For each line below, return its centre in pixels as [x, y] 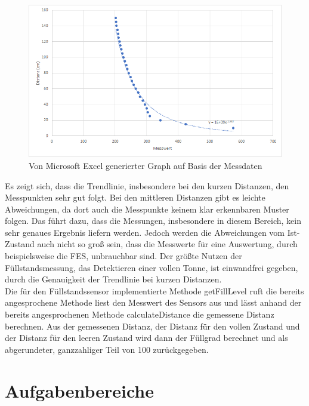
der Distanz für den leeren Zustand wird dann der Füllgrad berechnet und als [146, 338]
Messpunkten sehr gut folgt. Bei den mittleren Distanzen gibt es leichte [135, 197]
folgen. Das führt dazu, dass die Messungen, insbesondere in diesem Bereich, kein [153, 221]
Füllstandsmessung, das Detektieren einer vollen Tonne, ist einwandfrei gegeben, [152, 267]
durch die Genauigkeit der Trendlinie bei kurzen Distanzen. [113, 279]
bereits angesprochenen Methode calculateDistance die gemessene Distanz [140, 314]
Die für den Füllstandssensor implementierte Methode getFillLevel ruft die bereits [154, 290]
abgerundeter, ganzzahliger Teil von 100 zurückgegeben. [107, 349]
